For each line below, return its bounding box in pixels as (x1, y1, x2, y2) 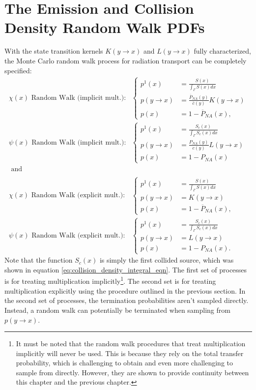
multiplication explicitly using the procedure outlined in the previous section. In (4, 285, 246, 296)
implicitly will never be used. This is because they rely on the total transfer (16, 348, 244, 358)
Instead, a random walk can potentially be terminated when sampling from (4, 304, 230, 315)
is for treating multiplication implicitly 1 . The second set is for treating (4, 274, 216, 286)
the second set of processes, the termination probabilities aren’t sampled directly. (4, 295, 249, 305)
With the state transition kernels (4, 46, 103, 56)
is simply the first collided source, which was (99, 255, 234, 265)
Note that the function (4, 255, 73, 265)
